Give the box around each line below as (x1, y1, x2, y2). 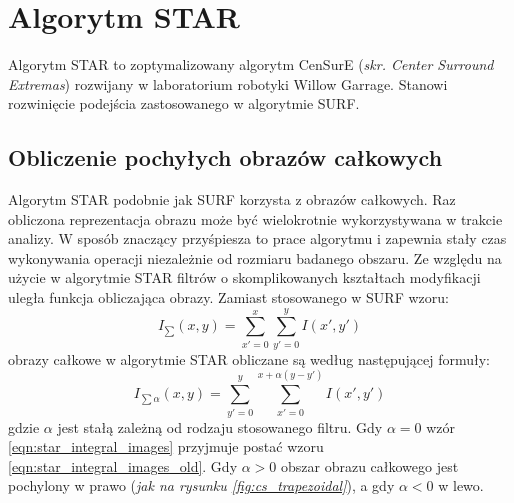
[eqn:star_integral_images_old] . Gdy (8, 455, 238, 476)
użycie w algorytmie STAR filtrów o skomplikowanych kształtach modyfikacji (8, 267, 481, 288)
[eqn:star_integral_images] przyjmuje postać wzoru (8, 436, 324, 457)
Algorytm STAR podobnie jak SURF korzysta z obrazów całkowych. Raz (8, 189, 456, 210)
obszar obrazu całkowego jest (280, 455, 459, 476)
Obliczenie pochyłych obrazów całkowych (8, 142, 443, 173)
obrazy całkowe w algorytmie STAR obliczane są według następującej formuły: (8, 348, 490, 369)
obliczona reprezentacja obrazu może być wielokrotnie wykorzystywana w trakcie (8, 208, 503, 229)
